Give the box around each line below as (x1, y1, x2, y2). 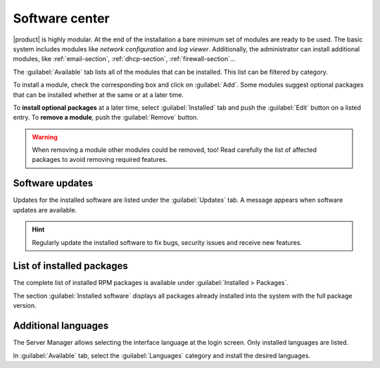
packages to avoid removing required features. (32, 156, 168, 164)
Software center (13, 11, 110, 26)
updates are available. (13, 205, 77, 214)
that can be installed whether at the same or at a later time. (13, 90, 184, 99)
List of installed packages (13, 260, 128, 272)
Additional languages (13, 320, 109, 332)
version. (13, 301, 37, 310)
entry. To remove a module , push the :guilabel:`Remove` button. (13, 113, 198, 122)
